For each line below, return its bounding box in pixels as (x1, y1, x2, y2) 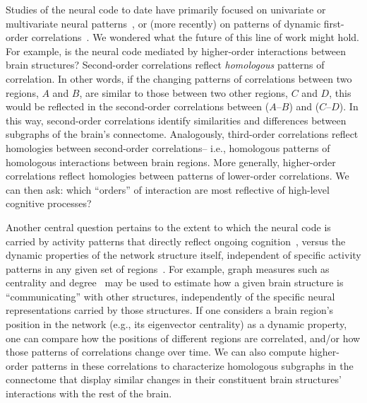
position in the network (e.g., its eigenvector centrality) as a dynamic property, (6, 317, 347, 332)
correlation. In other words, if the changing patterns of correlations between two (6, 71, 352, 86)
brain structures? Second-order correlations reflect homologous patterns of (6, 57, 325, 72)
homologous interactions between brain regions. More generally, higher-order (6, 154, 336, 169)
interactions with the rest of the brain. (6, 386, 172, 401)
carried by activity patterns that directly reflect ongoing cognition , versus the (6, 233, 346, 248)
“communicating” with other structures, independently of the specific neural (6, 288, 335, 303)
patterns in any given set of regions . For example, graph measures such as (6, 261, 330, 276)
